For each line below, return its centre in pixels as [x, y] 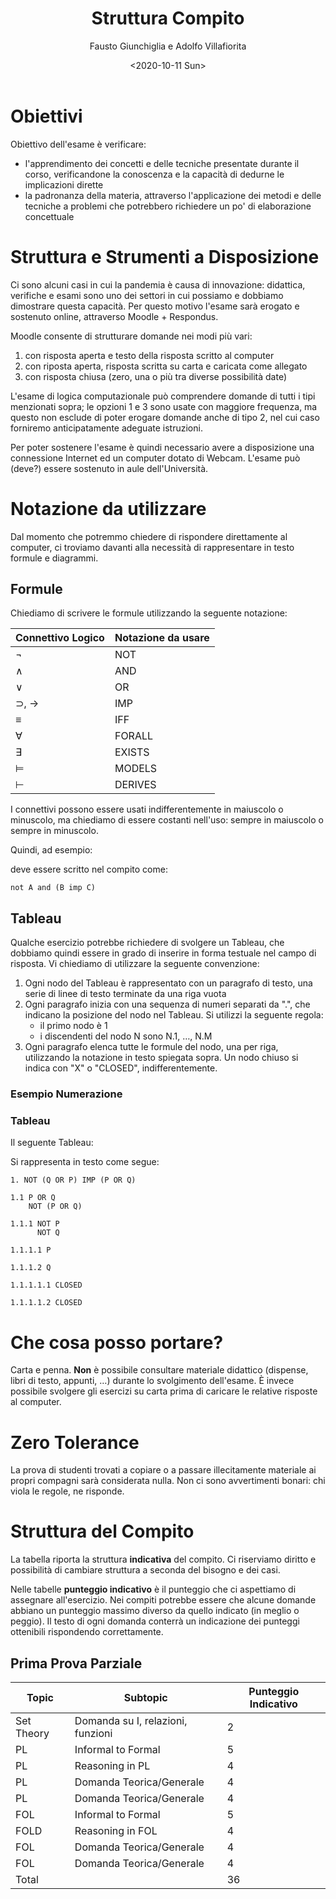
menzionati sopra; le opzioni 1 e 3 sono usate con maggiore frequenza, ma [164, 406]
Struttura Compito [168, 18]
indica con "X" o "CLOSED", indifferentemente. [121, 1068]
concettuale [49, 216]
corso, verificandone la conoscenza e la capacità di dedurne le [154, 174]
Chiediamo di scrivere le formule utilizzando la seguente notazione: [149, 613]
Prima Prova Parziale [76, 1663]
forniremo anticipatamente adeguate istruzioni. [106, 428]
